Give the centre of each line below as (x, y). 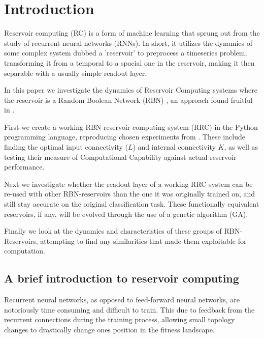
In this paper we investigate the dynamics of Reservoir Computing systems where (131, 90)
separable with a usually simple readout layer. (76, 73)
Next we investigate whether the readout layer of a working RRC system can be (128, 184)
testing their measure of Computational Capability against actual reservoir (120, 157)
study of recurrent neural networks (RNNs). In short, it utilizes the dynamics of (128, 43)
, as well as (241, 147)
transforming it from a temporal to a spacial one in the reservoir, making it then (129, 62)
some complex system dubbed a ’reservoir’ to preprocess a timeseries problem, (126, 53)
